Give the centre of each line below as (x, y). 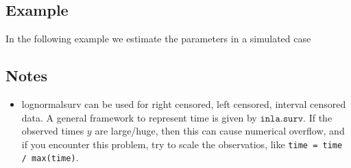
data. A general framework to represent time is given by (139, 117)
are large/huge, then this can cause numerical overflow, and (220, 131)
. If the (318, 117)
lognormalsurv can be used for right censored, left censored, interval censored (184, 104)
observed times (53, 131)
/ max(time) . (50, 157)
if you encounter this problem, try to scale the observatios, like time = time (182, 144)
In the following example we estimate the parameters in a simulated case (158, 39)
